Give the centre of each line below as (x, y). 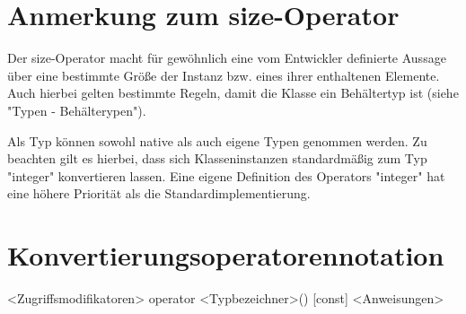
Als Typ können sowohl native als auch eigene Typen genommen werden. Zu (217, 140)
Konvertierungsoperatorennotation (226, 255)
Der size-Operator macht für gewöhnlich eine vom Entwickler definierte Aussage (227, 58)
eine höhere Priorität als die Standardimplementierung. (159, 193)
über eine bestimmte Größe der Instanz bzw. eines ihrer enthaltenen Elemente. (224, 75)
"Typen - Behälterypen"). (77, 110)
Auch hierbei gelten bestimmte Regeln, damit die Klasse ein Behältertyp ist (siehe (233, 93)
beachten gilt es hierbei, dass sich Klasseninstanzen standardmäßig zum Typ (217, 158)
